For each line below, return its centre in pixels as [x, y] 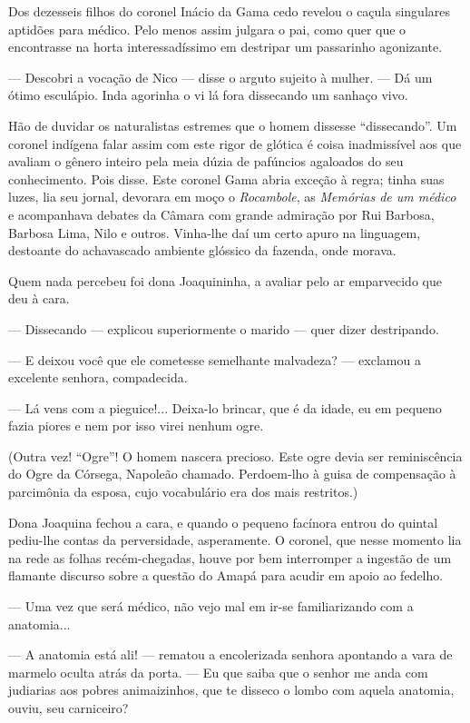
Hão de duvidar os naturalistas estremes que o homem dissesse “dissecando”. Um [233, 125]
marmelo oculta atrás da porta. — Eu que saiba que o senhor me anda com [218, 672]
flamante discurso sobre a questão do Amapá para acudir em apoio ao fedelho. [226, 575]
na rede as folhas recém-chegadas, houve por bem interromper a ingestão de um [230, 557]
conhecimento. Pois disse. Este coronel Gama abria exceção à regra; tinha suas [226, 178]
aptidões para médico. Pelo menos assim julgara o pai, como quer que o [207, 29]
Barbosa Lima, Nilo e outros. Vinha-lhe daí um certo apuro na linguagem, [215, 232]
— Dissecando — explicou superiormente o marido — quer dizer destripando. [224, 328]
